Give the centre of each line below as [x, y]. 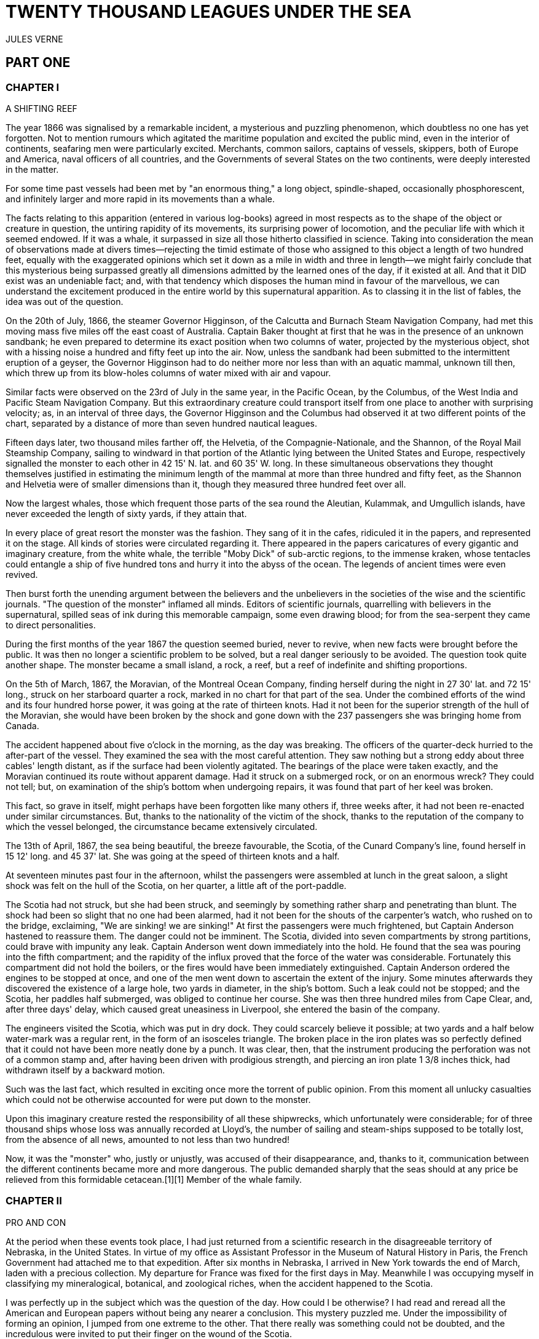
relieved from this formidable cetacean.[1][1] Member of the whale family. [154, 1179]
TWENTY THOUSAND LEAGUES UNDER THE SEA [209, 12]
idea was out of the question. [65, 301]
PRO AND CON [36, 1222]
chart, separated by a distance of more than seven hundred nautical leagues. [161, 423]
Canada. [22, 725]
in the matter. [32, 169]
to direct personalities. [51, 625]
